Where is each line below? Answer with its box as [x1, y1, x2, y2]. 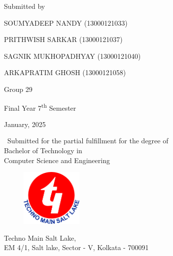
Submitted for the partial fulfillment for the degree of [7, 135, 169, 146]
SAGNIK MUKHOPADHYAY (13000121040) [4, 50, 141, 61]
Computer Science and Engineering [4, 155, 110, 165]
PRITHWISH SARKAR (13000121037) [4, 34, 123, 44]
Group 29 [4, 84, 33, 94]
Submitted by [4, 1, 45, 11]
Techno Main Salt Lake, [4, 232, 76, 243]
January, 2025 [4, 119, 46, 129]
